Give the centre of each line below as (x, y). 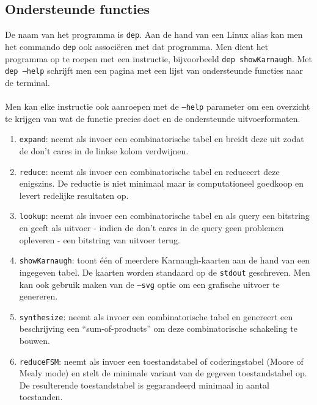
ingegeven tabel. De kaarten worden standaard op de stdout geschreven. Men (165, 272)
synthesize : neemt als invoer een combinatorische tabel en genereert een (156, 316)
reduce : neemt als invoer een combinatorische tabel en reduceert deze (149, 171)
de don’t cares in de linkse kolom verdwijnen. (104, 150)
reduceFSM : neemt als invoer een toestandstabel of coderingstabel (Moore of (161, 361)
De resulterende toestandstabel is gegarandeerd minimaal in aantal (144, 385)
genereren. (38, 296)
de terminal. (27, 82)
